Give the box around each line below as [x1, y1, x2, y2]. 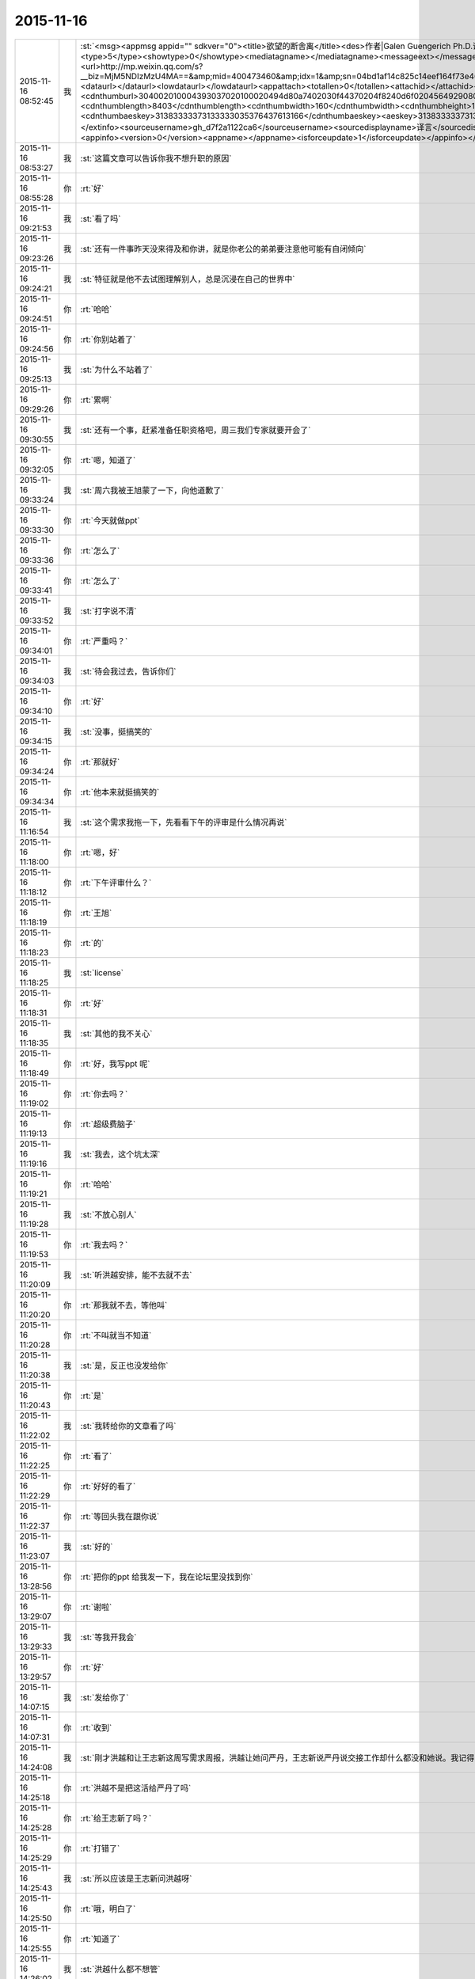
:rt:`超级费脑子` [80, 1119, 136, 1130]
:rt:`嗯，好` [80, 847, 120, 858]
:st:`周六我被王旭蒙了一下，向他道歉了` [80, 484, 224, 496]
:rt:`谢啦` [80, 1601, 112, 1612]
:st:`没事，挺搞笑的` [80, 726, 153, 737]
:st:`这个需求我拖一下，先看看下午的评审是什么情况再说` [80, 816, 287, 827]
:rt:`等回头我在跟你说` [80, 1510, 160, 1521]
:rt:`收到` [80, 1722, 112, 1733]
